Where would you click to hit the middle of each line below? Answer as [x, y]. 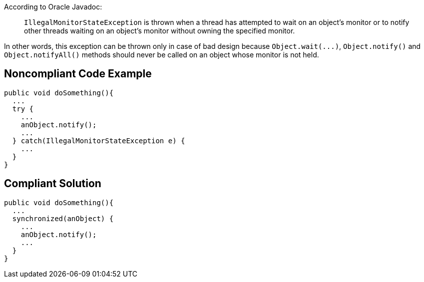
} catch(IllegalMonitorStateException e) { [99, 141]
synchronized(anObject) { [63, 218]
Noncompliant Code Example [78, 74]
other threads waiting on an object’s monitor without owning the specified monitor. [160, 31]
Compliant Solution [53, 184]
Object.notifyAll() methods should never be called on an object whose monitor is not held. [162, 55]
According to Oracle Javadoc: [53, 7]
